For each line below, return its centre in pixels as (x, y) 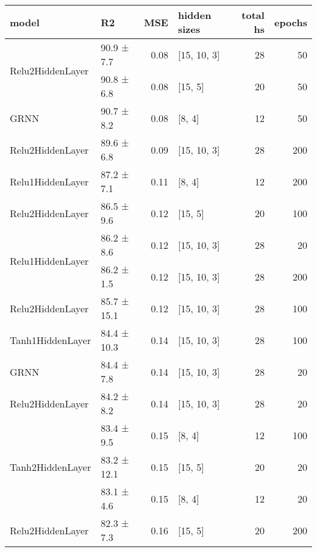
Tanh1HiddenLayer (51, 340)
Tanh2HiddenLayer (51, 467)
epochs (290, 22)
